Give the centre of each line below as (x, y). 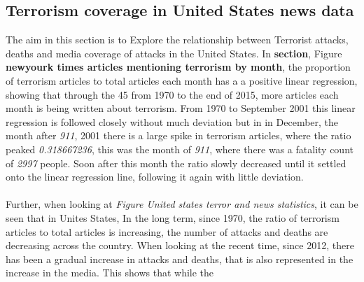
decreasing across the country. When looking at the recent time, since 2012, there (180, 245)
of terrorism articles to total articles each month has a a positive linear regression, (182, 80)
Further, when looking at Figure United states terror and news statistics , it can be (182, 204)
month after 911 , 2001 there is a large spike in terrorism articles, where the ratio (178, 135)
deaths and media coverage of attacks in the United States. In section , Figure (174, 53)
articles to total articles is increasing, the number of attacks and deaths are (167, 231)
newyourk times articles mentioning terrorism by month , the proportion (178, 67)
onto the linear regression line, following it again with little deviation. (155, 177)
